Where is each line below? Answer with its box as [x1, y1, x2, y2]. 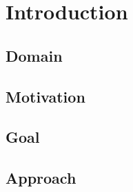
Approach [6, 167, 76, 189]
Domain [6, 44, 63, 66]
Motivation [6, 85, 85, 107]
